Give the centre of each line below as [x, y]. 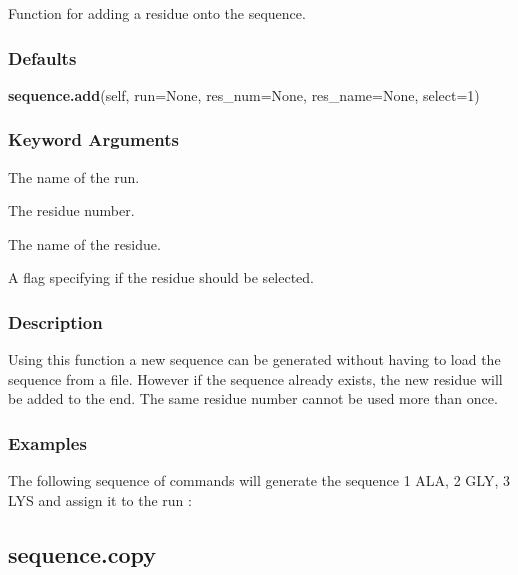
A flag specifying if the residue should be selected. [161, 277]
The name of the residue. [84, 243]
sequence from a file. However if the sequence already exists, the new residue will [255, 378]
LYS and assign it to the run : [100, 499]
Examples [47, 442]
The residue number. [71, 210]
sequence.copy [82, 553]
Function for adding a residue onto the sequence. [157, 13]
